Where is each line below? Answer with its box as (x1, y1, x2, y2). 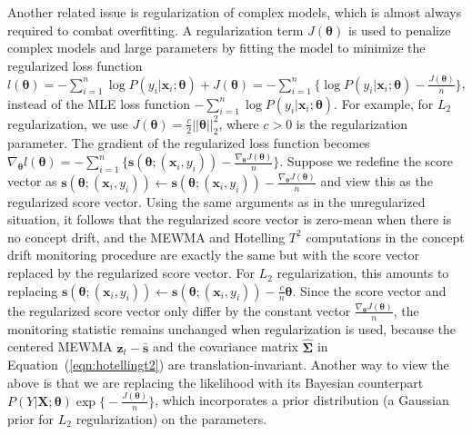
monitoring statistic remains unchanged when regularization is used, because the (7, 319, 456, 338)
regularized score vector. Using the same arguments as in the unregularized (7, 192, 426, 211)
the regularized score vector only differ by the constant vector (7, 301, 351, 320)
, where (218, 114, 259, 133)
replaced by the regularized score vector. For (7, 263, 255, 282)
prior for (7, 409, 55, 428)
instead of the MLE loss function (7, 94, 190, 113)
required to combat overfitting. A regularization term (7, 20, 304, 39)
